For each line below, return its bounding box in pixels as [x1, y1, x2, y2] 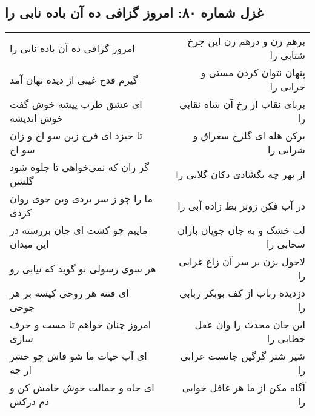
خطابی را [267, 331, 305, 346]
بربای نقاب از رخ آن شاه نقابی [179, 97, 305, 111]
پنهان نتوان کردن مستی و [201, 65, 305, 80]
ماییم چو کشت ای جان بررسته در [10, 223, 148, 237]
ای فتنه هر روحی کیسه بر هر [10, 286, 129, 300]
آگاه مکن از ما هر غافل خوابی [182, 380, 305, 395]
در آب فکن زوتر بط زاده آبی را [177, 198, 305, 213]
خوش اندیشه [10, 111, 63, 125]
